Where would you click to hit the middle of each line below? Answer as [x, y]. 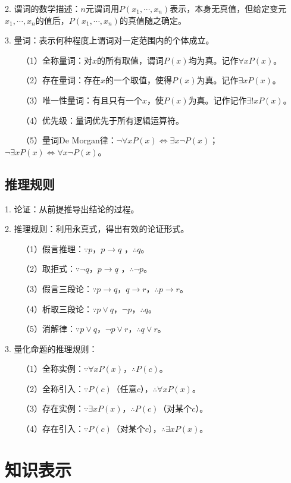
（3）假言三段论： [57, 288]
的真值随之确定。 [153, 20]
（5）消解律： [48, 329]
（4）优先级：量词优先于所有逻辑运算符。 [102, 120]
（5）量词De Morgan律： [69, 140]
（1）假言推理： [52, 248]
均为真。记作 [213, 60]
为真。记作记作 [218, 100]
